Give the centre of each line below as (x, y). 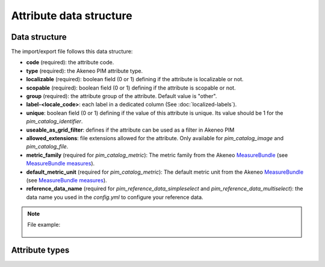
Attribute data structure (72, 16)
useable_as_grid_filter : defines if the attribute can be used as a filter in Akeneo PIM (130, 130)
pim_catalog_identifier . (54, 121)
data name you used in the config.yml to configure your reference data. (115, 197)
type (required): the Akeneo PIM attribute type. (85, 71)
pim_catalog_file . (47, 147)
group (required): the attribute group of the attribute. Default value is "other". (122, 96)
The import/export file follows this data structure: (72, 52)
